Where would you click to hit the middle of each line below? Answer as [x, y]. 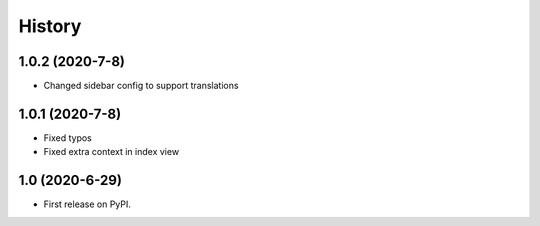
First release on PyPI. [87, 204]
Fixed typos [67, 137]
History [50, 26]
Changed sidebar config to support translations [141, 86]
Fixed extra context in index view [111, 152]
